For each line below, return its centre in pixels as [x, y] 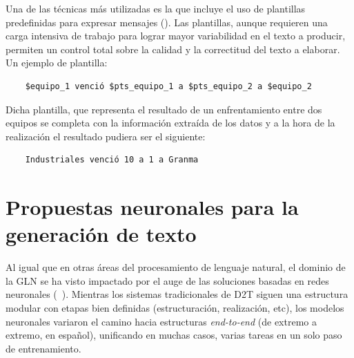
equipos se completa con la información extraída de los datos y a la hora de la [170, 123]
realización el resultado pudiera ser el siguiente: [106, 136]
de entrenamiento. [43, 348]
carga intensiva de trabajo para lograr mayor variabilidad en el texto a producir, [176, 36]
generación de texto [101, 234]
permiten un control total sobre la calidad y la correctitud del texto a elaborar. [173, 49]
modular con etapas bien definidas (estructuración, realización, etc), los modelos [175, 308]
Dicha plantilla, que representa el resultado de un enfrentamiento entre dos [164, 109]
